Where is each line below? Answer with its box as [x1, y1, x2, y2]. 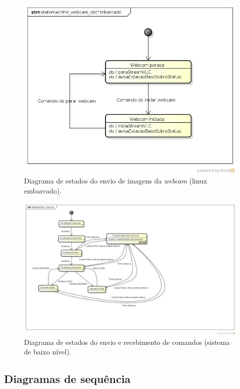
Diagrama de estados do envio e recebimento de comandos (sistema [24, 336, 230, 347]
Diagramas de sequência [4, 371, 131, 386]
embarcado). [24, 185, 62, 196]
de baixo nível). [24, 346, 71, 357]
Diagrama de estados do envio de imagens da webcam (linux [24, 175, 207, 186]
